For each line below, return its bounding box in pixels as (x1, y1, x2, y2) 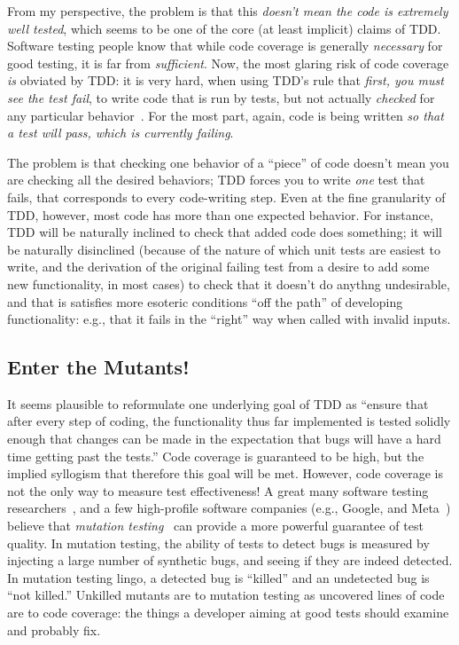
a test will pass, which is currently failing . (7, 123, 234, 142)
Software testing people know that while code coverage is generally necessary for (7, 36, 443, 55)
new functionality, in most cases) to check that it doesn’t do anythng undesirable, (7, 274, 450, 293)
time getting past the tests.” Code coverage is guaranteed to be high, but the (7, 446, 424, 465)
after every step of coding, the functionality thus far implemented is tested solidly (7, 412, 451, 430)
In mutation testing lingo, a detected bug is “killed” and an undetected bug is (7, 568, 430, 586)
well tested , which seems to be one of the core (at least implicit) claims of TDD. (7, 19, 441, 37)
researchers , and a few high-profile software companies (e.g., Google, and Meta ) (7, 499, 451, 517)
